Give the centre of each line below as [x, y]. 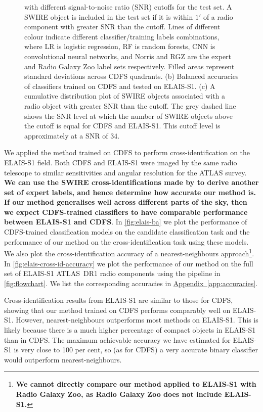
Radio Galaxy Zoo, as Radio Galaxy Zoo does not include [119, 394]
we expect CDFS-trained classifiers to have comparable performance [126, 212]
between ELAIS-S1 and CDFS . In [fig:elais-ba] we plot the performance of [126, 222]
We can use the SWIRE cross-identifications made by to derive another [131, 182]
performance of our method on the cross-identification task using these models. [126, 241]
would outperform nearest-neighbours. [63, 359]
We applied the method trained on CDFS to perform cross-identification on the [127, 152]
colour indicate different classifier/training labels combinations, [122, 36]
